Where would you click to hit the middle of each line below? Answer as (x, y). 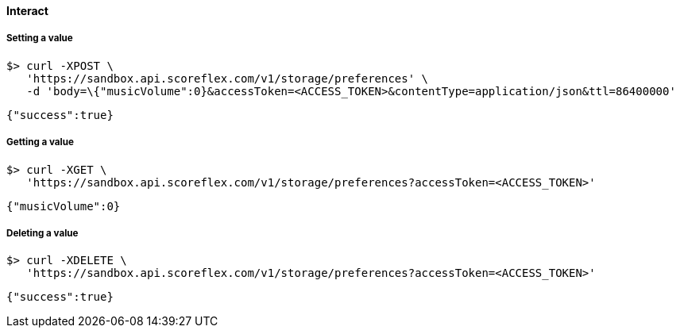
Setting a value (40, 38)
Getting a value (40, 142)
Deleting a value (42, 233)
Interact (27, 11)
